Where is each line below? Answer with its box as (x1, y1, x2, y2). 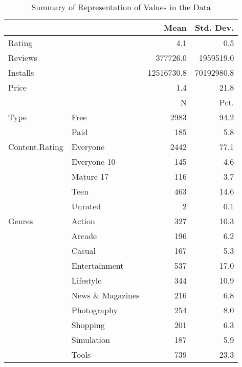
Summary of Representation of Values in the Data (31, 1, 211, 13)
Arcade (71, 230, 97, 242)
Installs (8, 67, 34, 78)
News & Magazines (71, 289, 140, 301)
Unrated (71, 200, 101, 212)
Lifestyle (71, 274, 102, 286)
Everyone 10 (71, 156, 116, 167)
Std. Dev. (195, 21, 234, 33)
